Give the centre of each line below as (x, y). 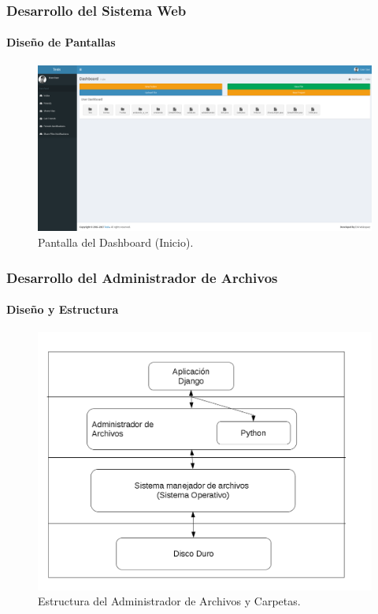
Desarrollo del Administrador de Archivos (142, 277)
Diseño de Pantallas (61, 42)
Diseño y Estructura (63, 309)
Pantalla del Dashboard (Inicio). (116, 242)
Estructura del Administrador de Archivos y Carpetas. (169, 601)
